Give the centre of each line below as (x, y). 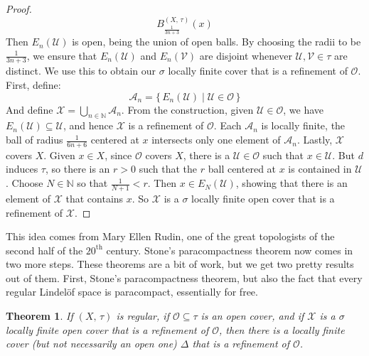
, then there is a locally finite (282, 329)
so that (92, 183)
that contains (95, 198)
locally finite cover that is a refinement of (258, 71)
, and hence (88, 125)
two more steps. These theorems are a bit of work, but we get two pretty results (180, 264)
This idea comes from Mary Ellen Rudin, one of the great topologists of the (170, 236)
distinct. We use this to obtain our (81, 71)
